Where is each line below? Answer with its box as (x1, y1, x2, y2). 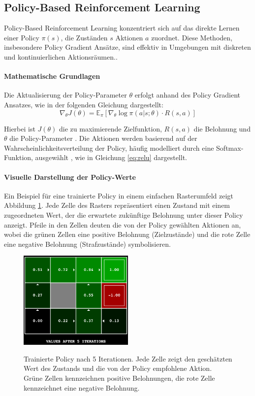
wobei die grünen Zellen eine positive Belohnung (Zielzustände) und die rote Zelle (4, 229, 251, 239)
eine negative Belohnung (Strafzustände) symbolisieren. (4, 238, 171, 249)
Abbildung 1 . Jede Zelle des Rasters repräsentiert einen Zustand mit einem (4, 200, 230, 210)
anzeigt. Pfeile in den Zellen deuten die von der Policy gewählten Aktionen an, (4, 219, 241, 230)
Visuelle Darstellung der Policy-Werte (4, 171, 136, 182)
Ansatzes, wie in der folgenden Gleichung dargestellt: (4, 99, 163, 109)
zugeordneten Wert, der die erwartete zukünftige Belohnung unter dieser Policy (4, 209, 243, 220)
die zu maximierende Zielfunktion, (59, 123, 162, 133)
